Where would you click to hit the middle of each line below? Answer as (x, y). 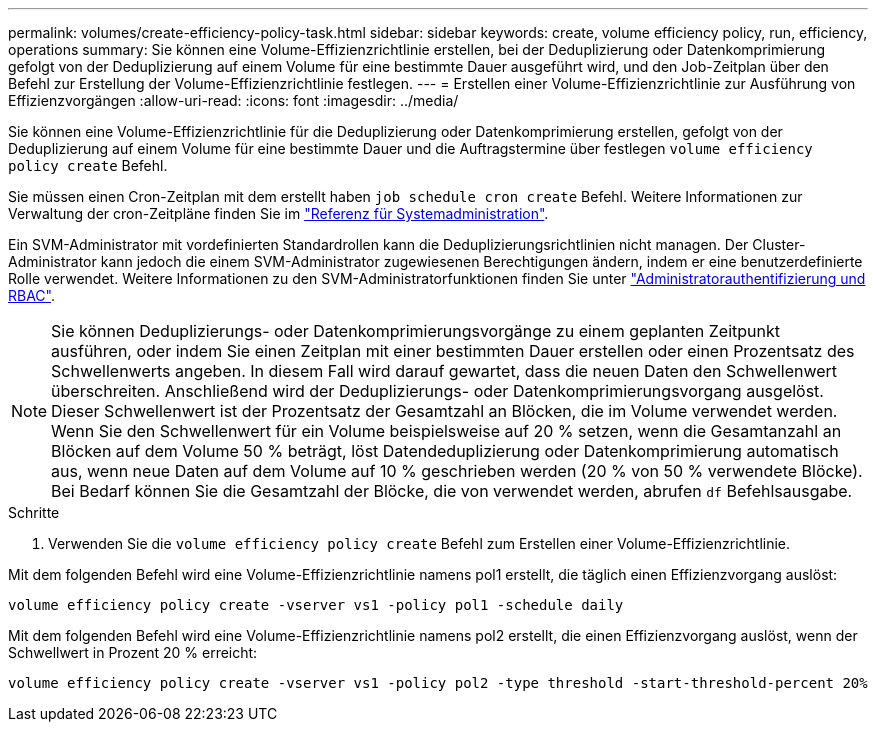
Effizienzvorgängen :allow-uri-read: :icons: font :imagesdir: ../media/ (233, 100)
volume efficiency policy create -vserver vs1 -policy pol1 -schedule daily (316, 605)
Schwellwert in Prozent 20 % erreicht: (133, 652)
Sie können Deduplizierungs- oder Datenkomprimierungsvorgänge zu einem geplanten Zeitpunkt (415, 331)
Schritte (34, 512)
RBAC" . (31, 295)
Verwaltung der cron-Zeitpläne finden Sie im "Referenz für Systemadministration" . (278, 213)
